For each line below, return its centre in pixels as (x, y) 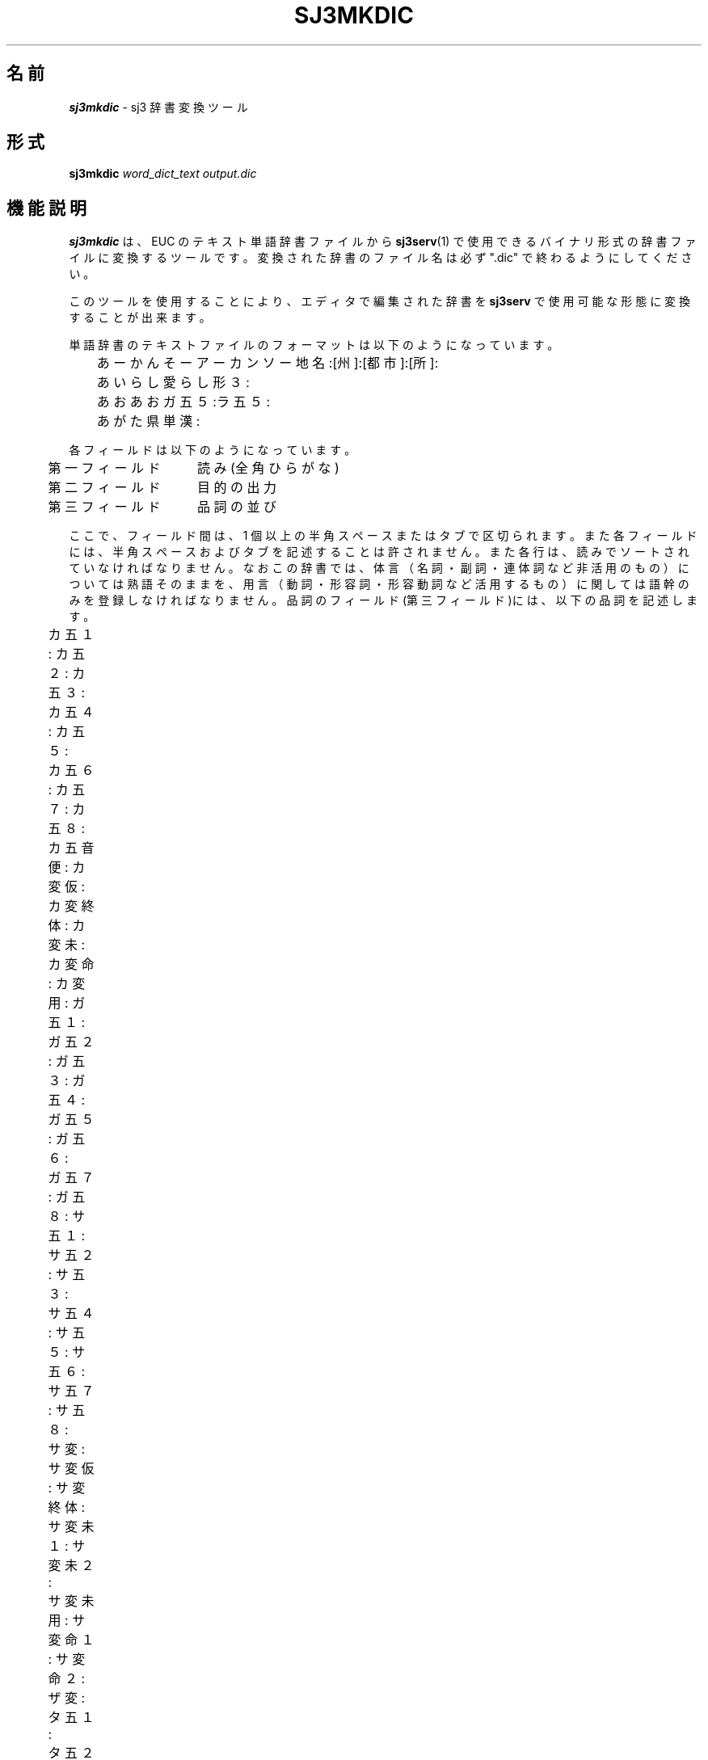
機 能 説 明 (46, 208)
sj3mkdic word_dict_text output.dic (163, 174)
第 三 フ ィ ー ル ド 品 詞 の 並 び (162, 507)
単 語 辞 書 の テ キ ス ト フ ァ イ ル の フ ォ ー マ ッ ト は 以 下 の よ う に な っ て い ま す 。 (314, 345)
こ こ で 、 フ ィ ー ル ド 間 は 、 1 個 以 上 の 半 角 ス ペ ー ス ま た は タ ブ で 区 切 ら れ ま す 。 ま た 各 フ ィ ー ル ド (383, 536)
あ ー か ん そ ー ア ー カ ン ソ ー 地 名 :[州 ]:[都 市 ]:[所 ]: (268, 363)
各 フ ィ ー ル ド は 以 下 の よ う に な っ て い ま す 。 (213, 450)
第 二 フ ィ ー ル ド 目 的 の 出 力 (162, 488)
